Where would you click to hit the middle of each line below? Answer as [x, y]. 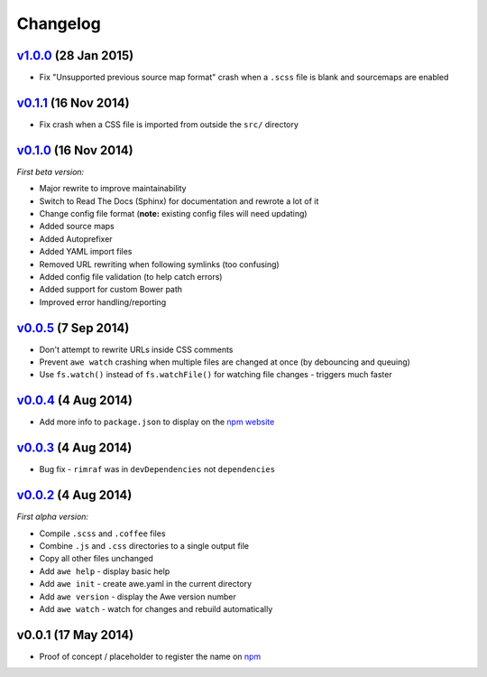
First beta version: [51, 172]
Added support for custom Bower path [111, 290]
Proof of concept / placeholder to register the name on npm [150, 656]
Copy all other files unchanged [96, 559]
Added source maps [77, 227]
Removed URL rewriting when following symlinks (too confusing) [159, 264]
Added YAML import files [86, 252]
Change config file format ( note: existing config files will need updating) [173, 214]
